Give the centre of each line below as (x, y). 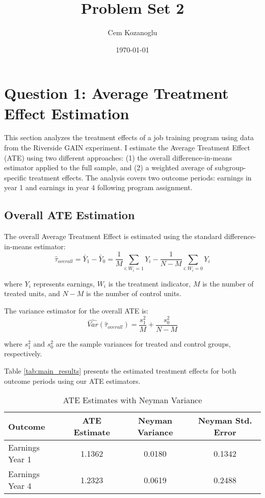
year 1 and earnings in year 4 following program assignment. (98, 187)
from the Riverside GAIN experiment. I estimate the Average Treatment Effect (127, 148)
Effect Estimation (67, 113)
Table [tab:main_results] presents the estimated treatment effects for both (120, 371)
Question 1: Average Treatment (116, 93)
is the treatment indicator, (150, 283)
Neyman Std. (225, 421)
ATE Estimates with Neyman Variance (132, 400)
